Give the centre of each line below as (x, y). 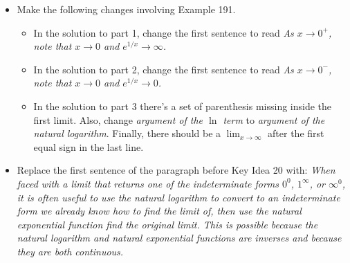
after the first (296, 133)
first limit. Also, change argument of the (118, 119)
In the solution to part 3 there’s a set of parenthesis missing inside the (183, 106)
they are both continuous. (70, 251)
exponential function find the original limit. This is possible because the (167, 224)
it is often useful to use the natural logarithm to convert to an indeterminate (178, 197)
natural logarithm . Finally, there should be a (127, 133)
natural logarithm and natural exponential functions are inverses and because (179, 238)
